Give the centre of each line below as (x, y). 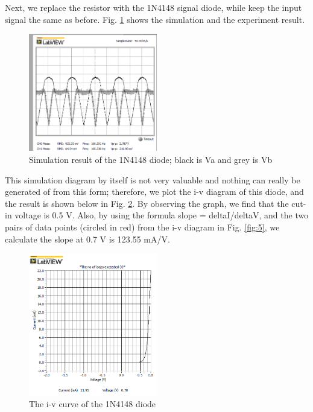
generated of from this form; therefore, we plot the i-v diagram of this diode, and (154, 192)
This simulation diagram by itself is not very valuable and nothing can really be (153, 179)
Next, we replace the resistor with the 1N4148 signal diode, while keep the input (153, 7)
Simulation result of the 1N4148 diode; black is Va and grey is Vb (151, 159)
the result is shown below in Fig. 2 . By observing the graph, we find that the (147, 203)
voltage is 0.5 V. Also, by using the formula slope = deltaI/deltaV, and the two (162, 215)
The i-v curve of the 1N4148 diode (93, 403)
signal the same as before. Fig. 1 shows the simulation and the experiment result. (155, 19)
